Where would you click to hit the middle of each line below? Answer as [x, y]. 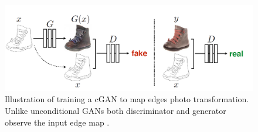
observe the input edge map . [57, 122]
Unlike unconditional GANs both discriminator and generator [116, 110]
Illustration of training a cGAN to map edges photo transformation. [127, 99]
